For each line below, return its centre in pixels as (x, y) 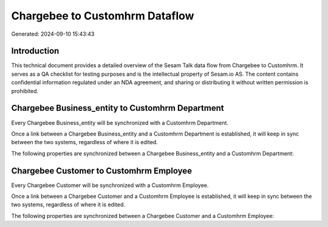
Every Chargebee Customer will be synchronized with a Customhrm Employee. (110, 185)
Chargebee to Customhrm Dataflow (103, 16)
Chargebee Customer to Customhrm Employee (102, 170)
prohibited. (25, 91)
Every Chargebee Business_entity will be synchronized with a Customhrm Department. (120, 123)
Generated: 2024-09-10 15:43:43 (53, 34)
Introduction (35, 51)
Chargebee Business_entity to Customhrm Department (118, 108)
